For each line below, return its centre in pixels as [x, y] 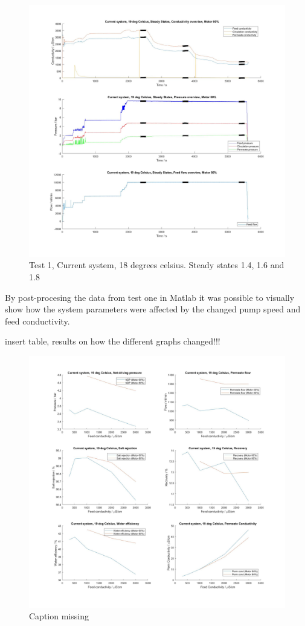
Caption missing [59, 616]
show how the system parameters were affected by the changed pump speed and [153, 309]
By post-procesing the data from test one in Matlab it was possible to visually [150, 297]
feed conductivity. [37, 321]
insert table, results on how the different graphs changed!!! [113, 341]
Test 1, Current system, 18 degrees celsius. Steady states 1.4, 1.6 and [157, 265]
